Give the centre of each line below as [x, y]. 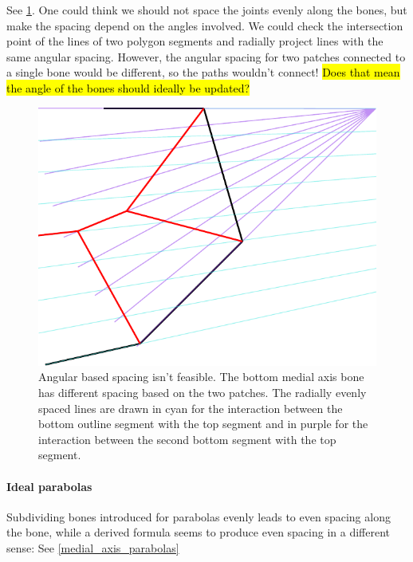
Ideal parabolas [49, 486]
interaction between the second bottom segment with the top [187, 439]
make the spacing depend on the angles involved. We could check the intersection [205, 25]
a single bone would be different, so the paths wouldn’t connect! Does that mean [203, 72]
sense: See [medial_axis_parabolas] [93, 548]
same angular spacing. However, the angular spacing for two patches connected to [206, 56]
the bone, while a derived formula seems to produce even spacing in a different [199, 532]
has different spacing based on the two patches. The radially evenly [203, 393]
